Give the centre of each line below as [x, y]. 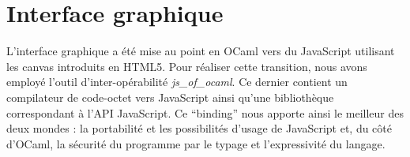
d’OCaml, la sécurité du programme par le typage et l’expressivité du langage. [196, 143]
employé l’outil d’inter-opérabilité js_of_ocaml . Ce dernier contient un [177, 82]
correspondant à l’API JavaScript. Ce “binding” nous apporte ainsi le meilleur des [205, 112]
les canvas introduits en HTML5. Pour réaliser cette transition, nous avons [187, 66]
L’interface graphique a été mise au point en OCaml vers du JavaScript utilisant [201, 51]
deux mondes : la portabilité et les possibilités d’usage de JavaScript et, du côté [199, 128]
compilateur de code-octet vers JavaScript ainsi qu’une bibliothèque [170, 97]
